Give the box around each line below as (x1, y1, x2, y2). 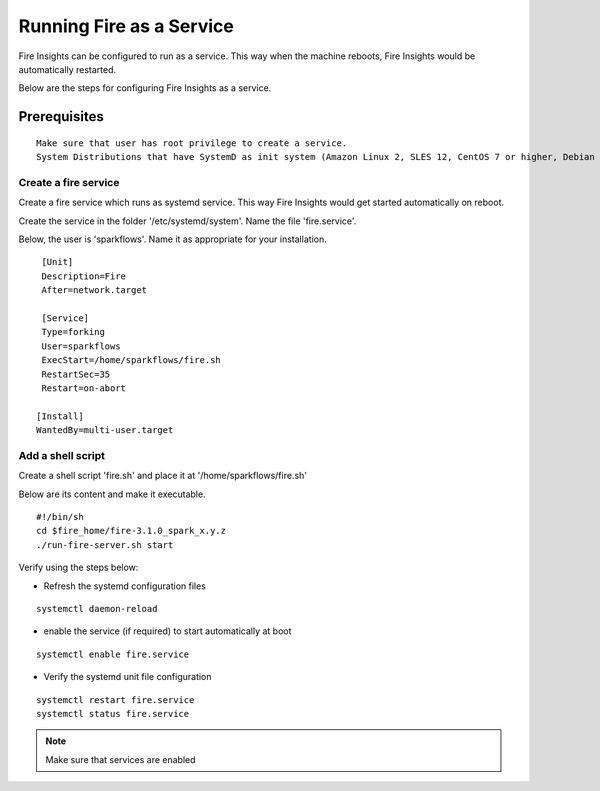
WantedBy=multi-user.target (36, 425, 174, 436)
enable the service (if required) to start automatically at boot (43, 625, 292, 637)
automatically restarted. (18, 63, 117, 75)
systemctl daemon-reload (36, 603, 158, 614)
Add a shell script (18, 448, 105, 462)
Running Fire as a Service (18, 15, 234, 37)
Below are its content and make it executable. (18, 488, 206, 500)
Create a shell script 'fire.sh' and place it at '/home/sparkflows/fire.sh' (18, 470, 308, 482)
